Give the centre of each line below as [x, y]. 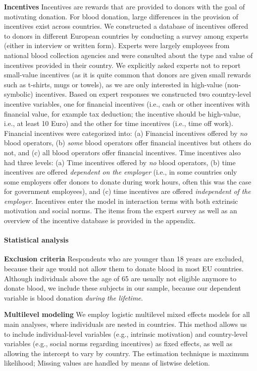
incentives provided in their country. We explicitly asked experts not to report [122, 65]
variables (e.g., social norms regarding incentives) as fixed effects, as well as [118, 343]
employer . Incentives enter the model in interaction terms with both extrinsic [121, 201]
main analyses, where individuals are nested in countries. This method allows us [126, 324]
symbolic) [19, 94]
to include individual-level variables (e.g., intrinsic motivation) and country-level [126, 334]
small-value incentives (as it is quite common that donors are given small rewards [128, 75]
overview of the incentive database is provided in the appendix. [100, 220]
